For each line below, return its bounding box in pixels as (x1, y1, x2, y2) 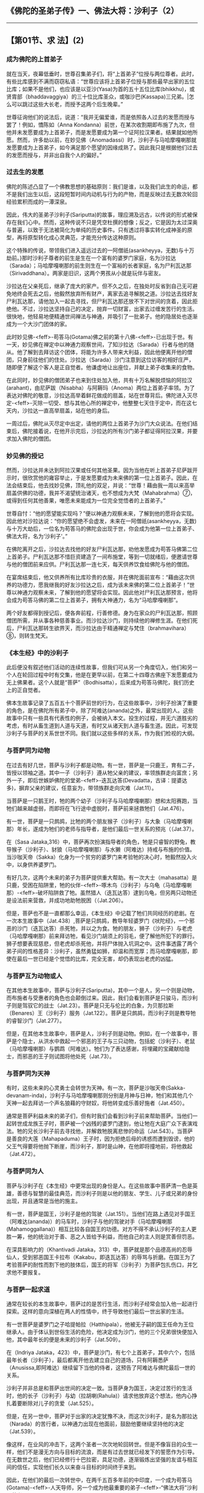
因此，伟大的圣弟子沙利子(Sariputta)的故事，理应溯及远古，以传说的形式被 (6, 211, 192, 218)
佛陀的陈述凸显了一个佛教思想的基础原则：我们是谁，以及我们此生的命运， (6, 183, 192, 190)
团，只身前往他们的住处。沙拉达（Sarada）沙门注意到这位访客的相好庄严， (6, 356, 194, 363)
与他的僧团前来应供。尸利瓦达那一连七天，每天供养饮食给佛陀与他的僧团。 (6, 561, 192, 568)
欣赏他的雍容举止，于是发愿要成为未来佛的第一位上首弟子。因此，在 (27, 474, 198, 482)
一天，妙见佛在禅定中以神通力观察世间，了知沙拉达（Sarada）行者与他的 (6, 341, 189, 348)
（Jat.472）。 (6, 1150, 39, 1158)
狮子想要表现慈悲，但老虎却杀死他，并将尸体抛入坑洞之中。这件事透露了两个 (6, 940, 198, 947)
